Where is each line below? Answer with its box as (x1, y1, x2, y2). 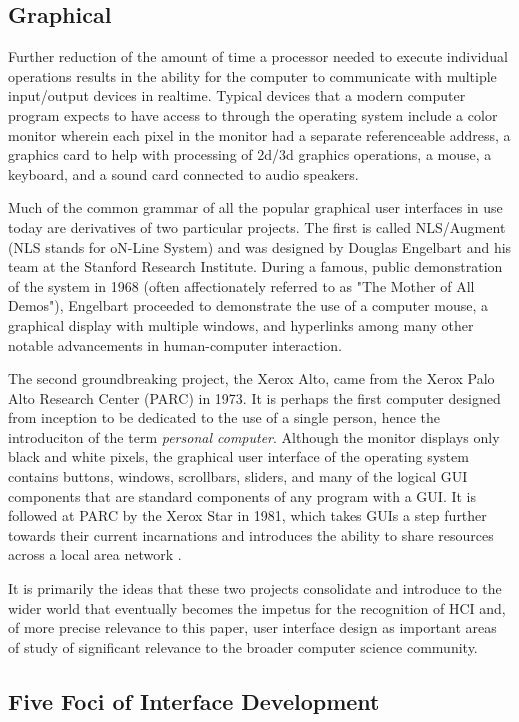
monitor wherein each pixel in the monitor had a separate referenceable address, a (8, 124, 511, 145)
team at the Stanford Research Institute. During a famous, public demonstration (8, 256, 503, 277)
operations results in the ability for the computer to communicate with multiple (8, 65, 497, 86)
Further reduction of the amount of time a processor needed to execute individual (8, 46, 508, 67)
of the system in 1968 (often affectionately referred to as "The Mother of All (8, 275, 475, 296)
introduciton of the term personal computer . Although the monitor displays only (8, 426, 500, 447)
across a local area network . (8, 544, 182, 565)
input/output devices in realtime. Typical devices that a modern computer (8, 85, 466, 106)
